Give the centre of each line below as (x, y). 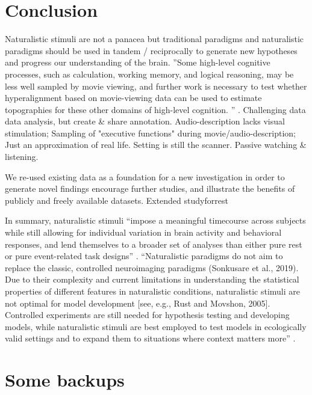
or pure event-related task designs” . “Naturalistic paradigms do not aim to (144, 256)
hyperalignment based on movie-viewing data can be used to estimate (133, 98)
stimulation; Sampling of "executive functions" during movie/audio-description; (150, 133)
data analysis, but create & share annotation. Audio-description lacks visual (145, 121)
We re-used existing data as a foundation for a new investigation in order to (145, 176)
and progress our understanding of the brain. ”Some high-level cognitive (138, 62)
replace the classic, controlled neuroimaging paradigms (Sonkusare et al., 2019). (152, 267)
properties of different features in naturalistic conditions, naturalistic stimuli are (152, 291)
